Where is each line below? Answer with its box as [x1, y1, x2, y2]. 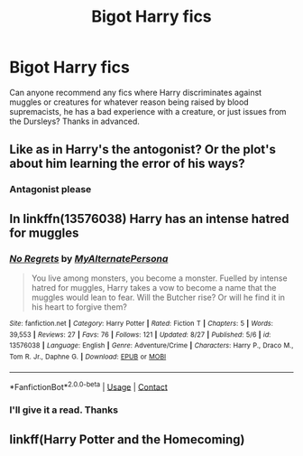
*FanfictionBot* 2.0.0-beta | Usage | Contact [9, 379, 169, 392]
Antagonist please [9, 183, 92, 196]
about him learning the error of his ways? [9, 156, 245, 172]
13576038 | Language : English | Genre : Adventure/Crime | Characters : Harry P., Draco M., [9, 341, 294, 350]
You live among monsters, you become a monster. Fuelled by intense [31, 273, 288, 284]
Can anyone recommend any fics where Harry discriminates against [9, 87, 262, 98]
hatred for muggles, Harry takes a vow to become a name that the [31, 282, 277, 293]
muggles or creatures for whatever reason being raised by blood [9, 97, 250, 107]
